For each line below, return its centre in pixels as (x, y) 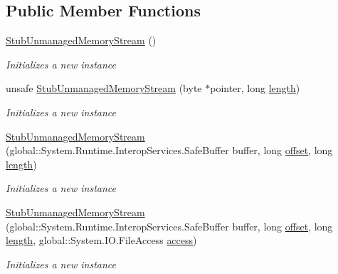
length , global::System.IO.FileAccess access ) (101, 240)
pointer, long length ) (255, 88)
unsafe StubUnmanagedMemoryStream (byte (104, 88)
